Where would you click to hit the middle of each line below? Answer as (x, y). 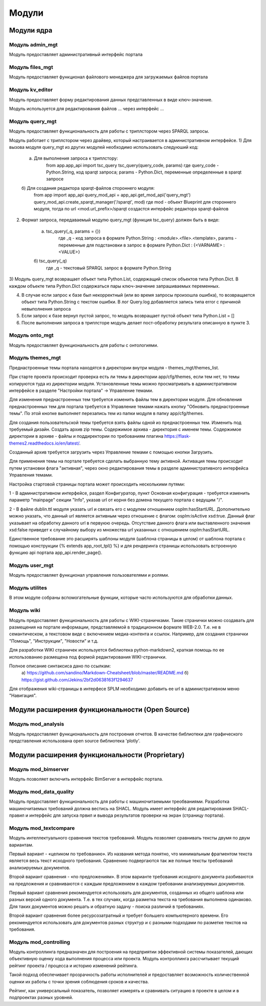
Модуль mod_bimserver (39, 769)
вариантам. (21, 845)
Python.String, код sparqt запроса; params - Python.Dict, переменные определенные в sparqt (144, 172)
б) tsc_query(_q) (50, 261)
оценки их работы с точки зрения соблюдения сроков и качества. (79, 981)
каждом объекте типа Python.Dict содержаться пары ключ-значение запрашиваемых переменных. (115, 286)
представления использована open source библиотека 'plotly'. (75, 741)
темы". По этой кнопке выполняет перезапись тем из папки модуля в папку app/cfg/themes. (106, 414)
